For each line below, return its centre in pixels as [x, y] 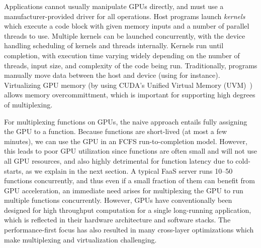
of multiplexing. [28, 104]
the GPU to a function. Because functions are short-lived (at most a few [116, 131]
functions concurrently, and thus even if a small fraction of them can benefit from [129, 180]
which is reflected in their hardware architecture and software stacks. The [117, 220]
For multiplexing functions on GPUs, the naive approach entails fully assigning [126, 121]
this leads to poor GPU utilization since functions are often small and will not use [130, 151]
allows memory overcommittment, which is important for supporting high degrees [130, 95]
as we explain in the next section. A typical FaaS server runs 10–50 [129, 170]
